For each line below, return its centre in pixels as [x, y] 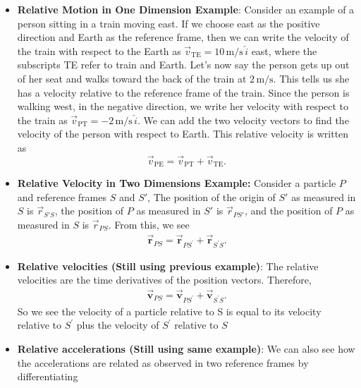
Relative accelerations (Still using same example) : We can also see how [186, 348]
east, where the [284, 50]
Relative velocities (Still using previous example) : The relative [168, 266]
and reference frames [62, 196]
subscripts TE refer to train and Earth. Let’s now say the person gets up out [183, 65]
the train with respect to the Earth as [99, 50]
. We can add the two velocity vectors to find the [243, 120]
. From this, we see [149, 224]
